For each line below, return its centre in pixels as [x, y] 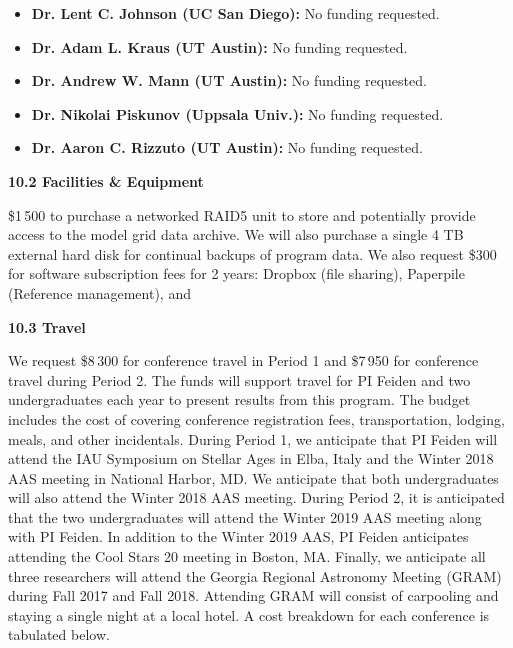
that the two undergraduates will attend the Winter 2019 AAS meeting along [245, 516]
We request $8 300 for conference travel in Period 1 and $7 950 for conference [243, 360]
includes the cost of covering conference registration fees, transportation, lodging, [256, 418]
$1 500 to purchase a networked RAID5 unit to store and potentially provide [242, 214]
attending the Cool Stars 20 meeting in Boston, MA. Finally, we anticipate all [247, 556]
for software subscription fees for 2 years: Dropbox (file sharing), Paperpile [236, 273]
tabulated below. [59, 634]
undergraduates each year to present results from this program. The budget [239, 399]
